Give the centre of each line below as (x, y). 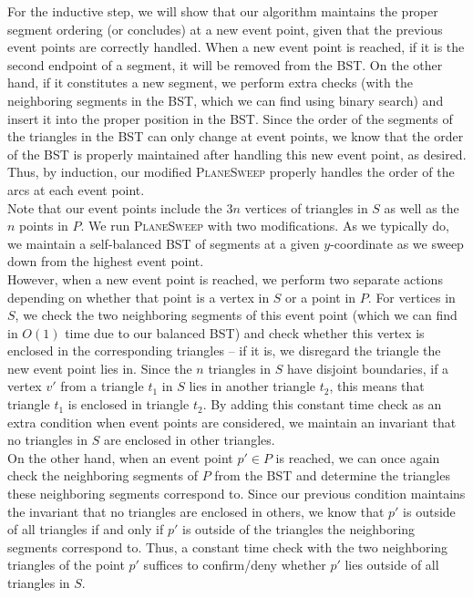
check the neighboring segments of (103, 475)
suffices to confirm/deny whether (235, 565)
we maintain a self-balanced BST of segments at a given (164, 243)
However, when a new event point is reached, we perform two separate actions (225, 278)
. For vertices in (411, 297)
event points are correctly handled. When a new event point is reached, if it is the (236, 47)
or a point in (321, 297)
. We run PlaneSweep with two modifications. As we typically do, (265, 226)
